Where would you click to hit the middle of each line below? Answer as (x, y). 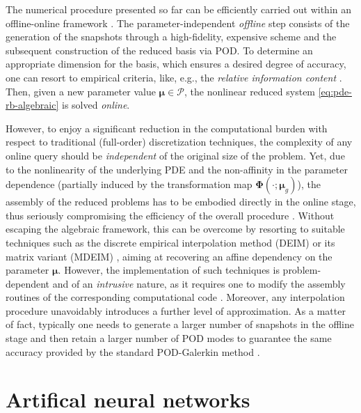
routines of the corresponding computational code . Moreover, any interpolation (175, 297)
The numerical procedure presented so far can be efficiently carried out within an (179, 9)
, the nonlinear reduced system (250, 91)
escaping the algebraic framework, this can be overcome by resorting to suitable (175, 229)
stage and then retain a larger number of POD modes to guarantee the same (169, 338)
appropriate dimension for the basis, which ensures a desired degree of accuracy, (176, 64)
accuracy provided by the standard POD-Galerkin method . (133, 351)
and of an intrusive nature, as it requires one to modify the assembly (199, 283)
